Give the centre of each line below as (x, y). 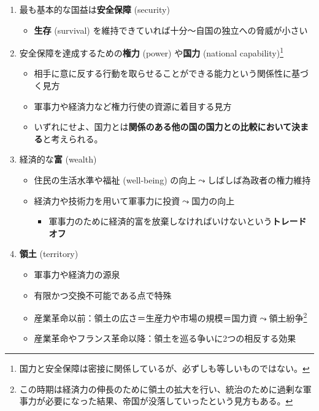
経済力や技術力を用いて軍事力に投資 (107, 200)
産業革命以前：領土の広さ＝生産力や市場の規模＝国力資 (146, 317)
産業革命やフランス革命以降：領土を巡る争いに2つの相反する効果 (165, 338)
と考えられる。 (73, 138)
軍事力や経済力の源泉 (77, 274)
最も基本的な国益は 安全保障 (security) (94, 9)
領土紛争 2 (288, 317)
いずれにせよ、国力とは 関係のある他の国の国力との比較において (163, 127)
